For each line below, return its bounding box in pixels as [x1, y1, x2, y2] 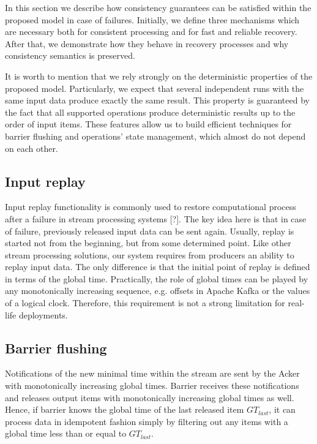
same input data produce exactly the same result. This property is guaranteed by [5, 94, 310, 107]
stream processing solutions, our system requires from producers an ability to [5, 248, 294, 261]
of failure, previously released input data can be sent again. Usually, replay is [5, 224, 294, 237]
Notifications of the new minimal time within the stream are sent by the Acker [5, 367, 300, 380]
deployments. [18, 308, 68, 321]
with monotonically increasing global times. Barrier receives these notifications [5, 379, 299, 392]
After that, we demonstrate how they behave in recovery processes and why [5, 37, 289, 50]
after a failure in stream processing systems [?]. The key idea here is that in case [5, 212, 307, 225]
